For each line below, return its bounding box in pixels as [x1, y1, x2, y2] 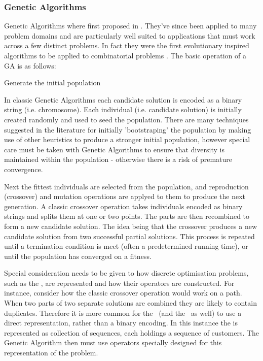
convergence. [4, 163, 43, 174]
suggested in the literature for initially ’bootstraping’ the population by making [4, 124, 251, 135]
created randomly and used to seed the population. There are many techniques [4, 114, 249, 124]
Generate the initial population [4, 77, 101, 88]
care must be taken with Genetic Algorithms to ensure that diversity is [4, 144, 224, 154]
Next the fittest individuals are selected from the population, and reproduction [4, 181, 249, 191]
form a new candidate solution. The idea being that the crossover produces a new [4, 220, 257, 231]
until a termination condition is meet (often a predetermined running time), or [4, 241, 248, 251]
